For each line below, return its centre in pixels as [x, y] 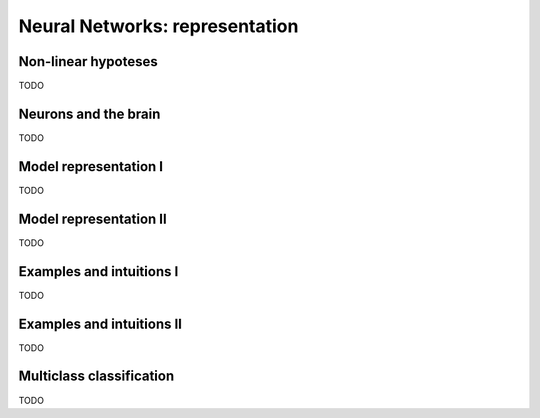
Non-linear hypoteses [88, 61]
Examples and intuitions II [100, 323]
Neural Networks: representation [158, 26]
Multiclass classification [96, 376]
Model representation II [92, 218]
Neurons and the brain [89, 113]
